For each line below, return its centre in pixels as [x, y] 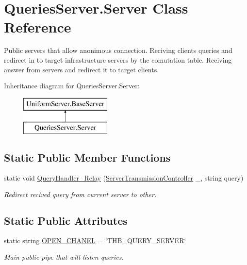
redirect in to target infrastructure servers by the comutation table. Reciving [118, 59]
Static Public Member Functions [87, 157]
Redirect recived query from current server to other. [80, 194]
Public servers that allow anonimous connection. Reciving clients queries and [118, 50]
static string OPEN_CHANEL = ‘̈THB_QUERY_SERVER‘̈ [95, 240]
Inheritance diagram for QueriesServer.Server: [72, 86]
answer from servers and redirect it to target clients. [82, 69]
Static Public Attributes [66, 220]
